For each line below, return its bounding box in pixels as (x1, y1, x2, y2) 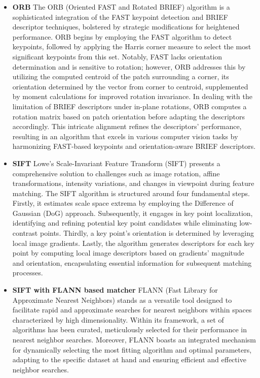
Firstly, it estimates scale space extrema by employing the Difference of (12, 198, 234, 208)
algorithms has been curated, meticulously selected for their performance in (12, 324, 247, 335)
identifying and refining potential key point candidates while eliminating (12, 217, 237, 228)
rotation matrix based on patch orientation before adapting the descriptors (12, 111, 245, 121)
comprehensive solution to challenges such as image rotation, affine (12, 168, 220, 178)
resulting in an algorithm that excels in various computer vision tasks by (12, 131, 238, 141)
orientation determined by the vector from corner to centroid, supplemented (12, 81, 248, 91)
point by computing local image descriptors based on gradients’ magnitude (12, 247, 244, 258)
